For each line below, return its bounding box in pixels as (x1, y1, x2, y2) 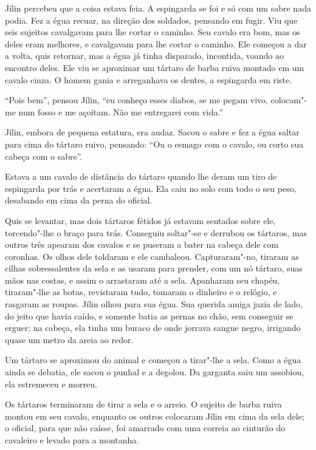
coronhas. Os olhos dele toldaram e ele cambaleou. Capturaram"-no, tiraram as (5, 250, 299, 262)
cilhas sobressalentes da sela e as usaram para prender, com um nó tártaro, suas (5, 262, 303, 274)
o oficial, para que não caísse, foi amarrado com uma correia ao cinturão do (5, 421, 286, 434)
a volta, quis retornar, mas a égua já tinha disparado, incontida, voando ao (5, 49, 284, 62)
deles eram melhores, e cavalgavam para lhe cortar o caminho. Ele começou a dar (5, 37, 307, 50)
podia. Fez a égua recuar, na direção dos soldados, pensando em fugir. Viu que (5, 13, 298, 26)
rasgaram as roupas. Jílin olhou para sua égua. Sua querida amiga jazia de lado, (5, 298, 303, 310)
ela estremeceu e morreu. (5, 377, 97, 390)
